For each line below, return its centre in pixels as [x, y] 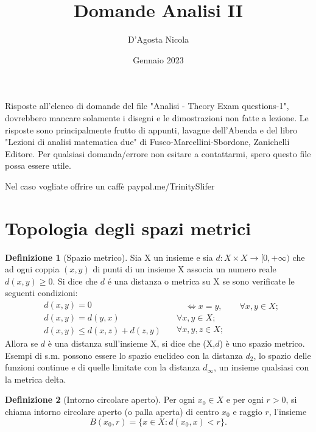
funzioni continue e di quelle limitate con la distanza [103, 367]
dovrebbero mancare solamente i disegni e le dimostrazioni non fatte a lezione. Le [157, 117]
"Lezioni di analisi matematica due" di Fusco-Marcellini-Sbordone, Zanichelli [147, 142]
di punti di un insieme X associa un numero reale [184, 269]
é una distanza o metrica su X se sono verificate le [201, 281]
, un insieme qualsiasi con [262, 367]
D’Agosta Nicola [158, 39]
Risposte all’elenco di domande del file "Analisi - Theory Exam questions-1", [147, 106]
